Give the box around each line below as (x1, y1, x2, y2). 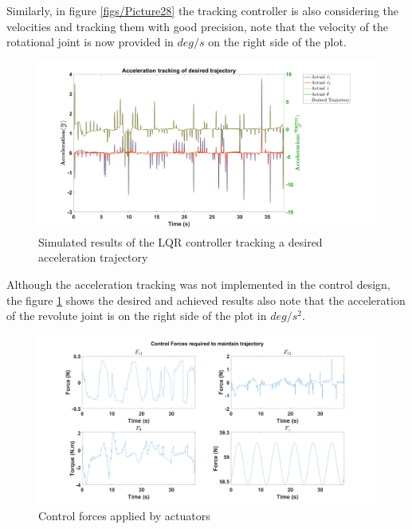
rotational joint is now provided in (6, 34, 174, 50)
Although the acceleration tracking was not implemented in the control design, (6, 275, 390, 292)
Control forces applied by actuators (38, 507, 210, 523)
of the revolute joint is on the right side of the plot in (6, 307, 267, 324)
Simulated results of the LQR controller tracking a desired (38, 233, 323, 250)
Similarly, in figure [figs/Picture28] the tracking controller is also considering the (6, 2, 399, 18)
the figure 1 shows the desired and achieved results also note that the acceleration (6, 291, 406, 308)
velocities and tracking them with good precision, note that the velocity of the (6, 18, 388, 34)
